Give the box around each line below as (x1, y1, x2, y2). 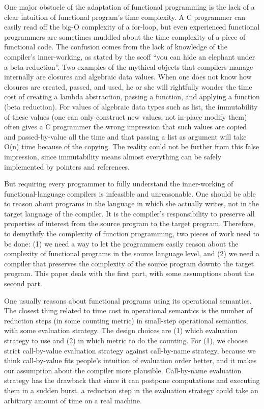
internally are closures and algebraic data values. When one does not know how (4, 71, 252, 82)
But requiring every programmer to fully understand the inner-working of (4, 178, 233, 189)
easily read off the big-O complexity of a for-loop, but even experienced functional (4, 21, 260, 32)
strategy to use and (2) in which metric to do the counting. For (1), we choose (4, 335, 248, 345)
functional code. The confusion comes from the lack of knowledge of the (4, 41, 227, 52)
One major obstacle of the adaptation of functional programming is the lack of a (4, 2, 255, 12)
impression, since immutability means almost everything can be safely (4, 151, 222, 161)
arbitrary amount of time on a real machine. (4, 395, 142, 405)
